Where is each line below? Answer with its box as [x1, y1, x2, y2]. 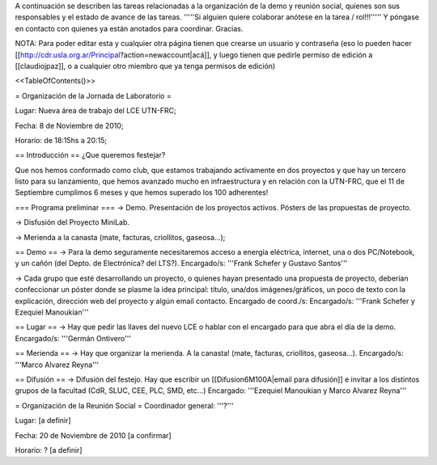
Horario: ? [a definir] [15, 445, 83, 454]
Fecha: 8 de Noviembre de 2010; [15, 120, 125, 130]
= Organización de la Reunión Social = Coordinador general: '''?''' [15, 400, 234, 410]
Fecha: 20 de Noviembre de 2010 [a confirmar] [15, 430, 172, 440]
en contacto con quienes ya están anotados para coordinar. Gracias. [15, 23, 244, 33]
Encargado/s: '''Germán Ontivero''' [15, 333, 132, 343]
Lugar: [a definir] [15, 416, 72, 425]
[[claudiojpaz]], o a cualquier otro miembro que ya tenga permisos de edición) [15, 61, 276, 70]
